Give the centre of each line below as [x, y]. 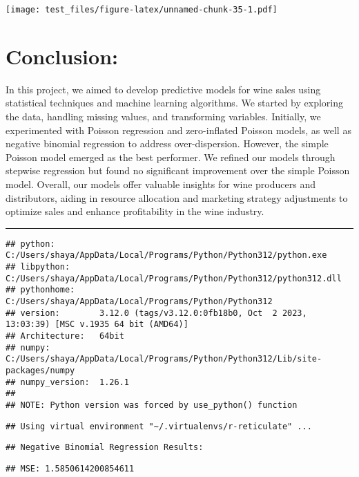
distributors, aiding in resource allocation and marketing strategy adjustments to [177, 197]
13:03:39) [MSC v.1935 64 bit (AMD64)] [97, 325]
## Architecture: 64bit [65, 336]
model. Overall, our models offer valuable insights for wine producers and [161, 184]
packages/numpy [40, 370]
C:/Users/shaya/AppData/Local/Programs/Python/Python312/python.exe [166, 255]
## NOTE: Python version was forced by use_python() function [152, 405]
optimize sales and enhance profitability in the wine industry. [135, 211]
